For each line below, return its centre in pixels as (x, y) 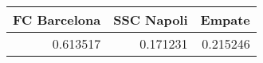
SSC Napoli (151, 20)
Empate (225, 20)
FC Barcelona (57, 20)
